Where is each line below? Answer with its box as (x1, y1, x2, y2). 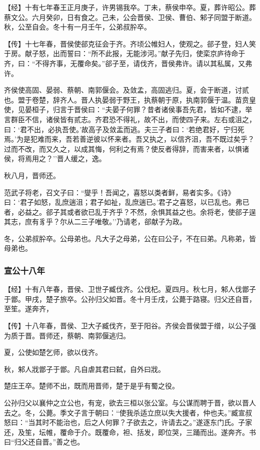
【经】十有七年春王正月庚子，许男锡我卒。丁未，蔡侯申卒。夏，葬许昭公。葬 (4, 2, 256, 12)
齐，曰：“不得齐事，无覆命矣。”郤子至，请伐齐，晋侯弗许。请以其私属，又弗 (4, 58, 252, 68)
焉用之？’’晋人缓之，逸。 (24, 153, 106, 164)
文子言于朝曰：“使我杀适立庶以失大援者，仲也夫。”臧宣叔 (66, 407, 252, 417)
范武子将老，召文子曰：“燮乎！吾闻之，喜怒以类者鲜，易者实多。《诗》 (4, 187, 235, 197)
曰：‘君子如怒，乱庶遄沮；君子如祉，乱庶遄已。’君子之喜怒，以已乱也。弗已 (4, 197, 249, 207)
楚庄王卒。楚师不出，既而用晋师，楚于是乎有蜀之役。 (4, 380, 179, 391)
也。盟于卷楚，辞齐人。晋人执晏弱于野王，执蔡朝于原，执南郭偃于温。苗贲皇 (4, 94, 256, 105)
